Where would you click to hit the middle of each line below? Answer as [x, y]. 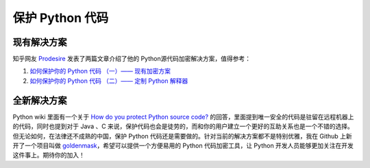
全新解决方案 [40, 100]
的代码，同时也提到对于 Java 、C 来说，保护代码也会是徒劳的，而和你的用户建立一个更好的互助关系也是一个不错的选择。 [183, 126]
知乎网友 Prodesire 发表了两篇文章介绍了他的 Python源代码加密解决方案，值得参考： [132, 59]
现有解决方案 [40, 42]
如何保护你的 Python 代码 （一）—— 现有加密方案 [100, 71]
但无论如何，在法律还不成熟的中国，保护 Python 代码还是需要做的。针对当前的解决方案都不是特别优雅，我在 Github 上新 [182, 136]
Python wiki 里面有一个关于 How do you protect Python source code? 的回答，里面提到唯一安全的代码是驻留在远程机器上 [183, 117]
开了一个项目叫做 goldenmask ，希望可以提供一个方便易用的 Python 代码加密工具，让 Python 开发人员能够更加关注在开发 [183, 145]
